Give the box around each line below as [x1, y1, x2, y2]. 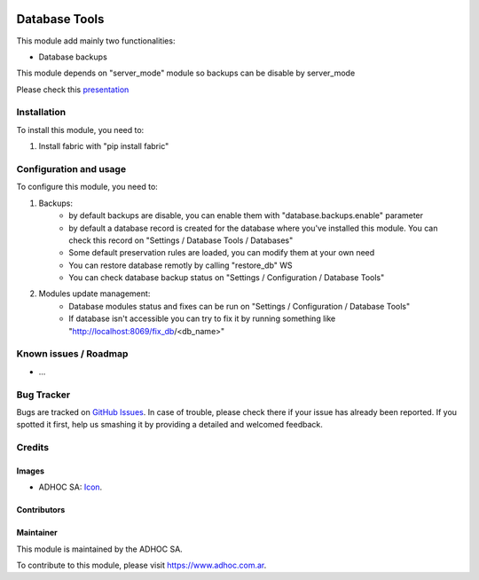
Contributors [16, 505, 66, 515]
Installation [16, 106, 67, 119]
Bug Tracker [16, 388, 71, 401]
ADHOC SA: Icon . [38, 482, 103, 492]
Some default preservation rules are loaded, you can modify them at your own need [68, 247, 375, 258]
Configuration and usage [16, 162, 127, 175]
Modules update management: [38, 288, 151, 299]
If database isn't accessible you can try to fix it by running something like [68, 313, 336, 324]
